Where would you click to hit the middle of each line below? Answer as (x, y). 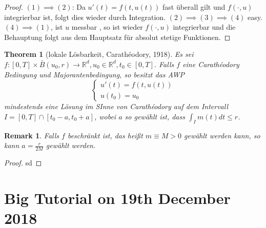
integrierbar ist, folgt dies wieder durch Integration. (85, 17)
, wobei (105, 116)
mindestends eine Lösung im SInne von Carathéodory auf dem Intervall (116, 106)
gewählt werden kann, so (222, 135)
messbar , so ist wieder (107, 27)
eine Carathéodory (211, 64)
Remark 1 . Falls (32, 135)
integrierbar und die (204, 27)
